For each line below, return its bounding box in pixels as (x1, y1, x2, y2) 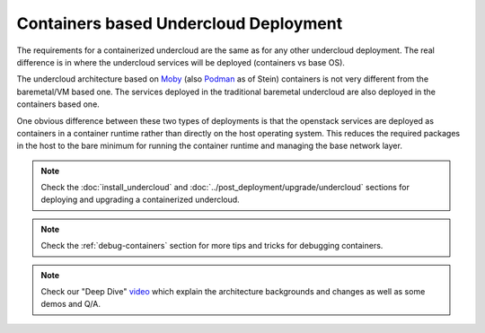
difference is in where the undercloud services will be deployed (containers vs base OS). (16, 57, 346, 67)
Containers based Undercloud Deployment (16, 13, 343, 33)
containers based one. (16, 99, 101, 110)
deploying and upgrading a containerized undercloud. (40, 194, 240, 206)
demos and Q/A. (40, 299, 101, 310)
